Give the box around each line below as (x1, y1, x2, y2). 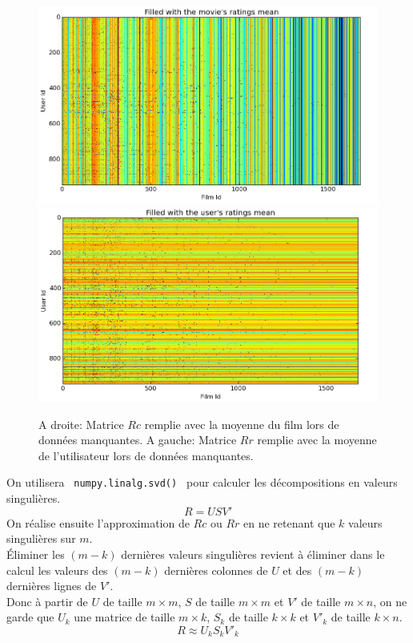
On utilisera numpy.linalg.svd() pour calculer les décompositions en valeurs (6, 474, 398, 491)
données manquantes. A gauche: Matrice (38, 431, 237, 448)
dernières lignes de (6, 577, 97, 594)
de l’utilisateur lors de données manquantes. (38, 447, 254, 463)
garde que (6, 609, 54, 625)
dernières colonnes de (164, 561, 268, 578)
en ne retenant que (243, 514, 335, 531)
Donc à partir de (6, 592, 88, 609)
